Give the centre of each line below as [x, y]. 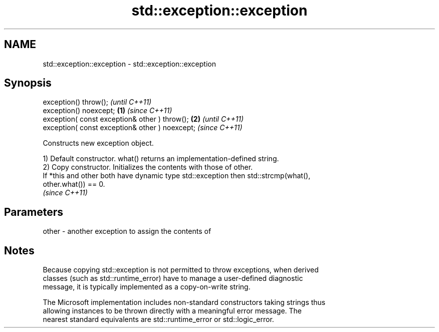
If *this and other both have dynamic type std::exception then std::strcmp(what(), [177, 176]
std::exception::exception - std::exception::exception [129, 64]
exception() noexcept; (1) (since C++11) [107, 111]
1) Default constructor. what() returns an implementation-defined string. [161, 159]
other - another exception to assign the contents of [127, 231]
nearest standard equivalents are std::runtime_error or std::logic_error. [158, 319]
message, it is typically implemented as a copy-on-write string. [147, 287]
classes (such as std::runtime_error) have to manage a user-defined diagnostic [173, 278]
